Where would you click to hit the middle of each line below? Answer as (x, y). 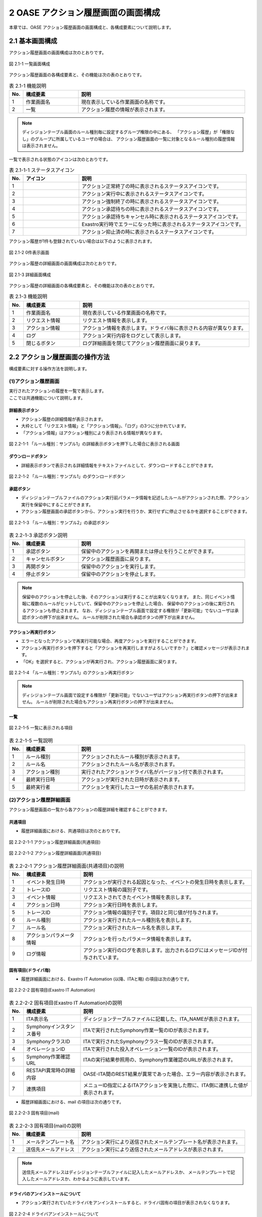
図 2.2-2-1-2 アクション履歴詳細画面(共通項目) (55, 853)
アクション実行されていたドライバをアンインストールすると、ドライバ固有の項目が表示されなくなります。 (127, 1203)
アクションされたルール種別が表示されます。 (132, 757)
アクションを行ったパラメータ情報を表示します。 (139, 939)
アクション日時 (43, 904)
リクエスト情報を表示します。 (116, 320)
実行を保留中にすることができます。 (57, 504)
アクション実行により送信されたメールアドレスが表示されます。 (154, 1150)
